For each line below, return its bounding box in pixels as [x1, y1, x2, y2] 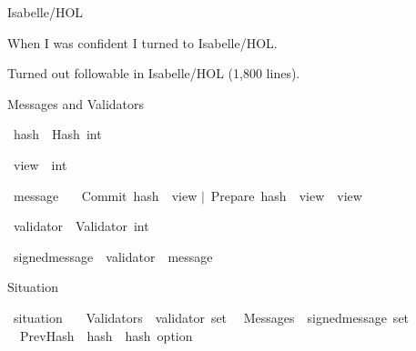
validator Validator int [13, 216, 149, 236]
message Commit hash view [13, 186, 198, 205]
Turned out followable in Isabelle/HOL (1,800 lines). [7, 64, 300, 83]
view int [13, 155, 67, 174]
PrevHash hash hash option [19, 326, 193, 345]
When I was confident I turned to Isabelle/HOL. [7, 33, 278, 52]
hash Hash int [13, 125, 102, 144]
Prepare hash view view [210, 186, 362, 205]
